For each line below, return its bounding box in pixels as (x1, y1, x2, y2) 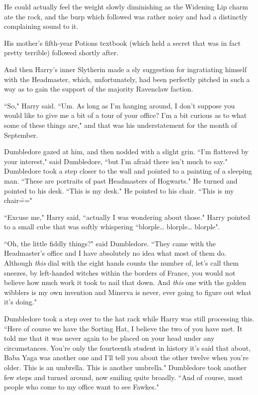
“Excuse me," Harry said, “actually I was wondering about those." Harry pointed (4, 211, 250, 222)
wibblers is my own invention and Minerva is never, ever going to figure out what (4, 287, 252, 297)
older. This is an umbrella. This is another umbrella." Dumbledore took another (4, 362, 247, 372)
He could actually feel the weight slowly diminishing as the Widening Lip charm (4, 1, 248, 11)
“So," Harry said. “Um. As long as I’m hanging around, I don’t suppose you (4, 100, 235, 110)
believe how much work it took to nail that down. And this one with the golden (4, 277, 246, 288)
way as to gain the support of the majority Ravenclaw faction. (4, 84, 193, 94)
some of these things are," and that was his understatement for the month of (4, 119, 237, 130)
